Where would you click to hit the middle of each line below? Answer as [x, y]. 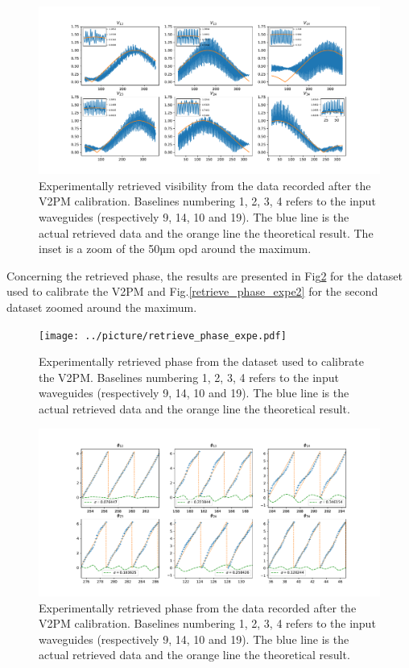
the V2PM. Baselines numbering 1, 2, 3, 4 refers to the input [189, 377]
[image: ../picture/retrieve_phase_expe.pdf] [163, 336]
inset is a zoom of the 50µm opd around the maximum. [175, 249]
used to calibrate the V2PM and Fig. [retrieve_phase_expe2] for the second [192, 291]
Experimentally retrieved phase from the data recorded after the [198, 607]
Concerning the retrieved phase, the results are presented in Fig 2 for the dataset [205, 275]
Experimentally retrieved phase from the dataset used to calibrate [201, 361]
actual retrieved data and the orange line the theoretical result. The [206, 232]
